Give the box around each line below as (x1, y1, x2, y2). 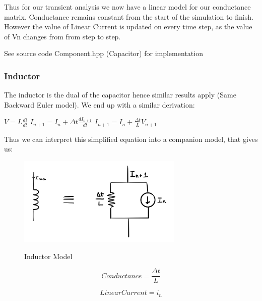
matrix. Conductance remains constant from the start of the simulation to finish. (4, 11, 253, 22)
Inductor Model (24, 250, 73, 261)
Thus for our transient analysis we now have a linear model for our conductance (4, 2, 251, 12)
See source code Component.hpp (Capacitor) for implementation (4, 48, 203, 59)
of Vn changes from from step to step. (4, 31, 121, 41)
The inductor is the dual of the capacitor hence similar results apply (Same (4, 89, 236, 100)
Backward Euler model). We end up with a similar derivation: (4, 99, 195, 110)
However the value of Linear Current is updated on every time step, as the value (4, 21, 252, 32)
